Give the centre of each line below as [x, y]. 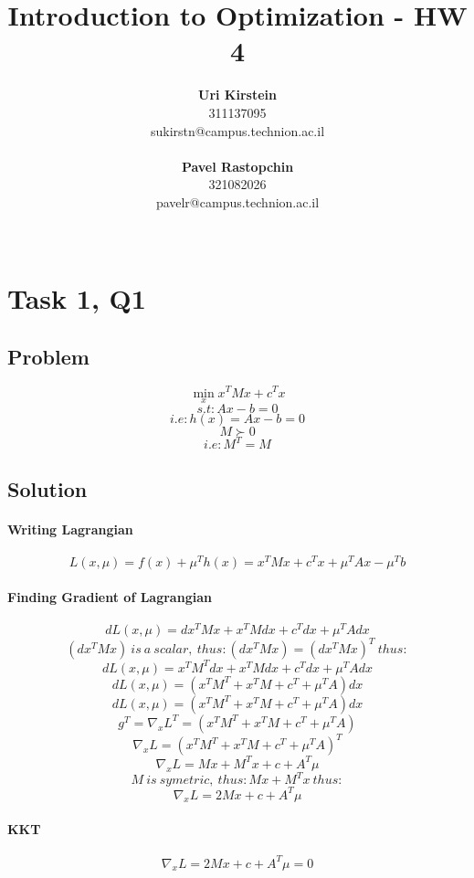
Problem [48, 356]
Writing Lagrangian [70, 529]
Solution [47, 488]
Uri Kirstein [237, 95]
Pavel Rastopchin [237, 166]
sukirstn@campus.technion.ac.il [237, 130]
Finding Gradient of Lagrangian [110, 596]
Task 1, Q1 [77, 298]
